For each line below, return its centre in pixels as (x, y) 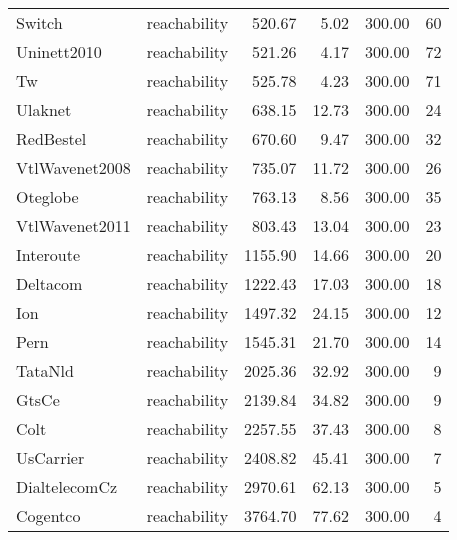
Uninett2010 (59, 51)
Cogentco (48, 515)
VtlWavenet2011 (73, 225)
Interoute (48, 254)
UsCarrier (50, 457)
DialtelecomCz (67, 486)
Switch (39, 22)
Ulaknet (44, 109)
